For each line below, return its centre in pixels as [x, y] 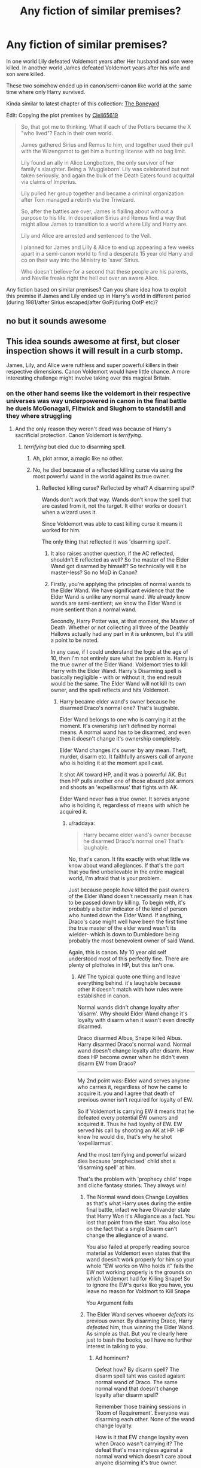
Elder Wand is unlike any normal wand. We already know [120, 597]
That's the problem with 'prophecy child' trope [135, 1179]
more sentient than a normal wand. [94, 609]
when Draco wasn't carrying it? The [139, 1443]
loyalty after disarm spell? [127, 1395]
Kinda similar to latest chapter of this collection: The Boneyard [83, 104]
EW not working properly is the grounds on [139, 1272]
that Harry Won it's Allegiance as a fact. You [141, 1216]
